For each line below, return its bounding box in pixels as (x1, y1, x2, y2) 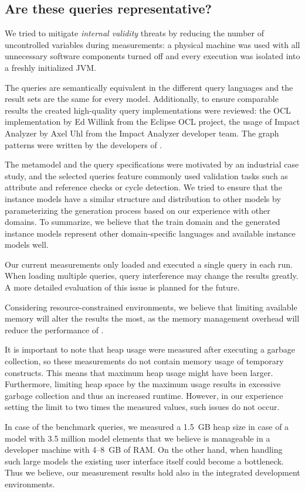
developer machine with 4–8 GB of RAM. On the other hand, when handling (5, 443, 283, 456)
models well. (5, 238, 49, 251)
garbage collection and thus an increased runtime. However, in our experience (5, 389, 283, 401)
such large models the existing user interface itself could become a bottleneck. (5, 455, 284, 467)
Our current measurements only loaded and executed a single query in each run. (5, 258, 293, 270)
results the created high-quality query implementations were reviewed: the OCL (5, 104, 291, 116)
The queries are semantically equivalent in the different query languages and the (5, 81, 293, 93)
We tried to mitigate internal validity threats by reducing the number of (5, 27, 264, 39)
